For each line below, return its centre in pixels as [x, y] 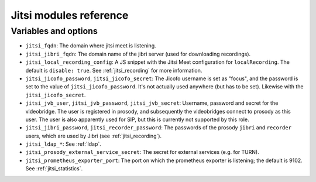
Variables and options [54, 31]
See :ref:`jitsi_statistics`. [54, 169]
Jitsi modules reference [70, 15]
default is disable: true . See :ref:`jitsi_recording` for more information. [114, 70]
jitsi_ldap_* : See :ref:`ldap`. [63, 144]
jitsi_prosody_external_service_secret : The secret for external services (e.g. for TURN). [142, 152]
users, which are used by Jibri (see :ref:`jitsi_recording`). [94, 136]
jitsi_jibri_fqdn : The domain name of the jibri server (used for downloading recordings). [138, 54]
